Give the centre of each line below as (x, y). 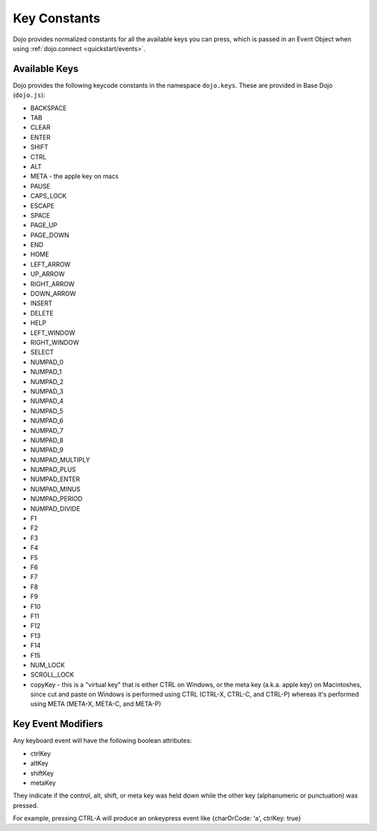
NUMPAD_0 (47, 362)
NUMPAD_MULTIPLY (60, 459)
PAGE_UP (44, 225)
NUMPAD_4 (47, 401)
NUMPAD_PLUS (53, 470)
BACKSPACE (49, 108)
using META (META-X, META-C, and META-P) (96, 704)
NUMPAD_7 (47, 430)
